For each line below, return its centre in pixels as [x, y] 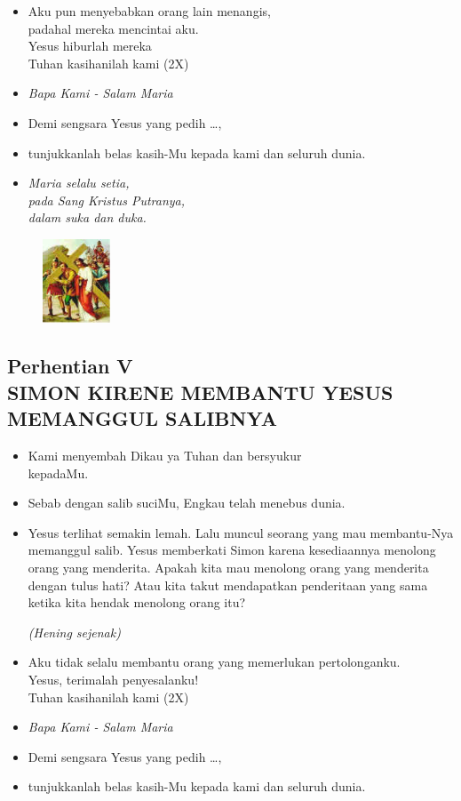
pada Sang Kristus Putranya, [107, 200]
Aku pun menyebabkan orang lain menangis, [149, 11]
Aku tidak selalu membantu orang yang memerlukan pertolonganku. [214, 662]
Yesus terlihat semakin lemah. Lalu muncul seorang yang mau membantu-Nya [241, 532]
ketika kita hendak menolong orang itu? [137, 602]
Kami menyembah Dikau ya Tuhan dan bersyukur [165, 455]
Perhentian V [70, 366]
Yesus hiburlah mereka [90, 46]
